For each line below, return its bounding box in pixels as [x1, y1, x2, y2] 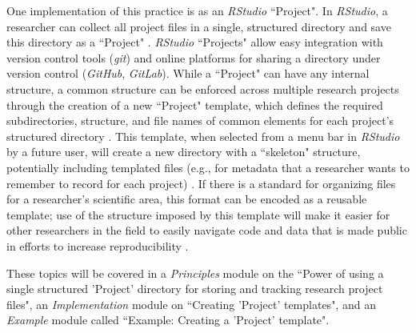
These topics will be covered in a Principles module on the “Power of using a [6, 264, 384, 281]
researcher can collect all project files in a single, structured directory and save [6, 18, 391, 34]
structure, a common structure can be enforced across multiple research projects [6, 80, 399, 97]
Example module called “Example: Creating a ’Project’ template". [6, 311, 330, 328]
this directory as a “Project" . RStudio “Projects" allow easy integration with [6, 34, 383, 50]
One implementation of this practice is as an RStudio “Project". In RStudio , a [6, 2, 388, 18]
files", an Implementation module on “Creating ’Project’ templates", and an [6, 295, 376, 312]
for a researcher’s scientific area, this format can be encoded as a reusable [6, 191, 367, 207]
